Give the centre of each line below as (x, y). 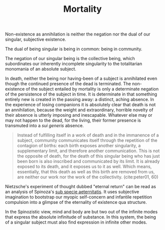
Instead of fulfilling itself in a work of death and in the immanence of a (88, 135)
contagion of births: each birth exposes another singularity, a (79, 146)
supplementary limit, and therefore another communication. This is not (88, 151)
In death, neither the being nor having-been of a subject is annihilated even (81, 79)
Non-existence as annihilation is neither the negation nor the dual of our (78, 34)
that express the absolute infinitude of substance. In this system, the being (81, 217)
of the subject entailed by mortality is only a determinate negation (92, 89)
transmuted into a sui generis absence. (44, 126)
